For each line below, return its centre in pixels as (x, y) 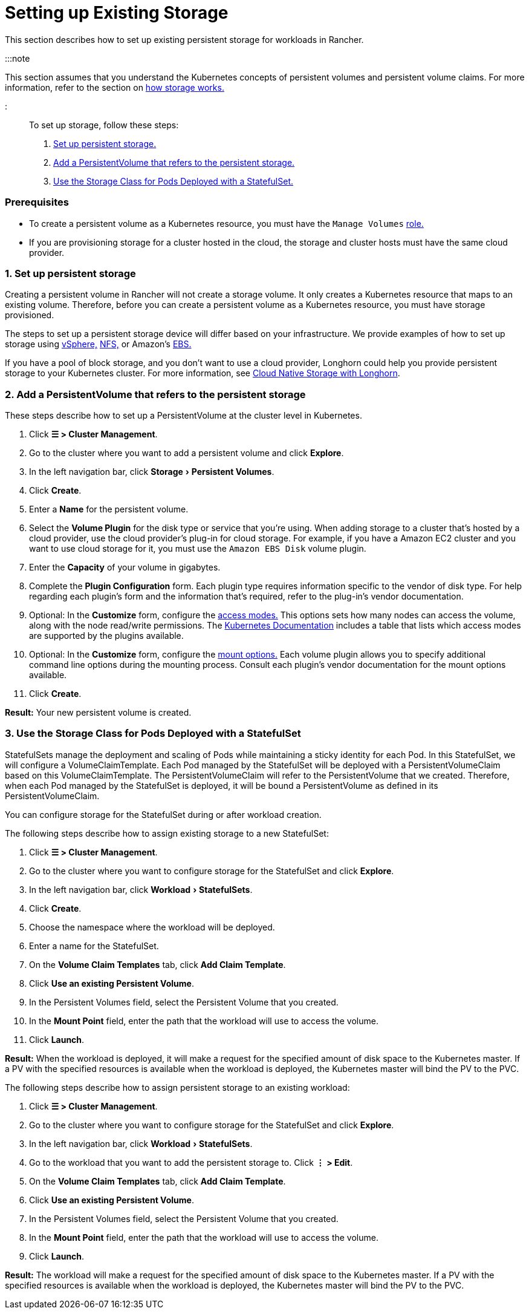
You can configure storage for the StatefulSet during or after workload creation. (163, 814)
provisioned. (30, 315)
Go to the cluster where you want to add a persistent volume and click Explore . (187, 453)
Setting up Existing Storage (117, 13)
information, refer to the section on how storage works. (115, 87)
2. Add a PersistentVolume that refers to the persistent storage (155, 394)
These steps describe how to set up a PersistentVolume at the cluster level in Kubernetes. (183, 415)
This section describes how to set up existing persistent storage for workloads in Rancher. (184, 39)
